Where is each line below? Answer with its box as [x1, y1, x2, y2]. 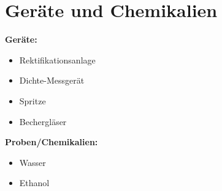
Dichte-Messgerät [19, 74, 85, 87]
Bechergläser [19, 115, 67, 128]
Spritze [19, 94, 46, 107]
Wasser [19, 156, 46, 168]
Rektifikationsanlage [19, 53, 96, 66]
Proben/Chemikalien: [5, 135, 98, 148]
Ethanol [19, 176, 50, 189]
